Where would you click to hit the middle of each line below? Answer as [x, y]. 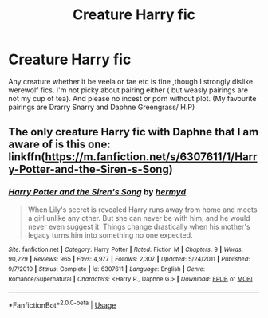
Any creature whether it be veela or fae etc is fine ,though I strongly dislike [131, 81]
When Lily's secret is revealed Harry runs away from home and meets [142, 210]
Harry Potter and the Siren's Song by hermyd [97, 192]
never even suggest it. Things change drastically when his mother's [139, 226]
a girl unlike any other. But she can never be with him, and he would [139, 218]
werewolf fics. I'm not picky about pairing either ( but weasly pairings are [128, 90]
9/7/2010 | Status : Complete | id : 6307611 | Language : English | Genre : [107, 269]
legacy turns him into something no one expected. [110, 235]
